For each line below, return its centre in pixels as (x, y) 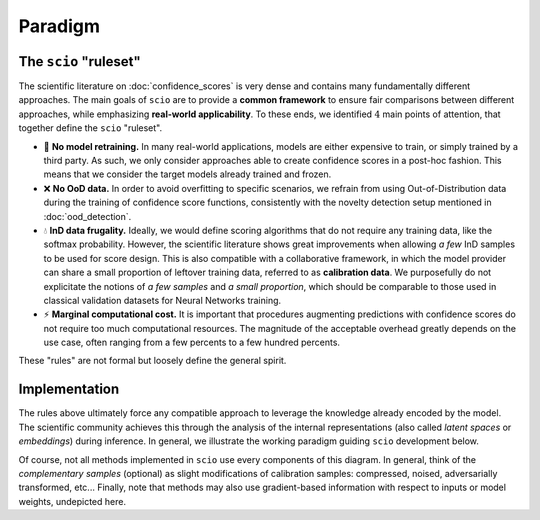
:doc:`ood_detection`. (87, 216)
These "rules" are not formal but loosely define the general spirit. (152, 361)
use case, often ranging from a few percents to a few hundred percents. (191, 342)
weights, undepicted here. (72, 501)
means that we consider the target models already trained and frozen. (187, 174)
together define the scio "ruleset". (90, 128)
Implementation (69, 389)
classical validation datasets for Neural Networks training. (162, 300)
